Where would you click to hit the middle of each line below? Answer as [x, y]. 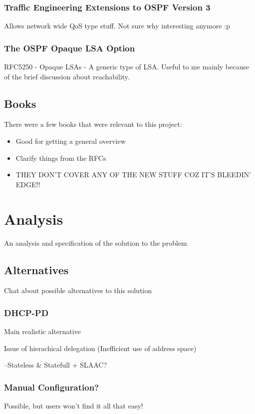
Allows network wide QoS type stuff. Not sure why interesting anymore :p [117, 26]
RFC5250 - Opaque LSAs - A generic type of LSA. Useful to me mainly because [127, 67]
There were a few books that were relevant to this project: [93, 124]
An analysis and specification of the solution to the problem [96, 242]
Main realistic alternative [42, 331]
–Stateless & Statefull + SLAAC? [56, 365]
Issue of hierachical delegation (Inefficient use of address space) [100, 348]
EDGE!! [28, 184]
